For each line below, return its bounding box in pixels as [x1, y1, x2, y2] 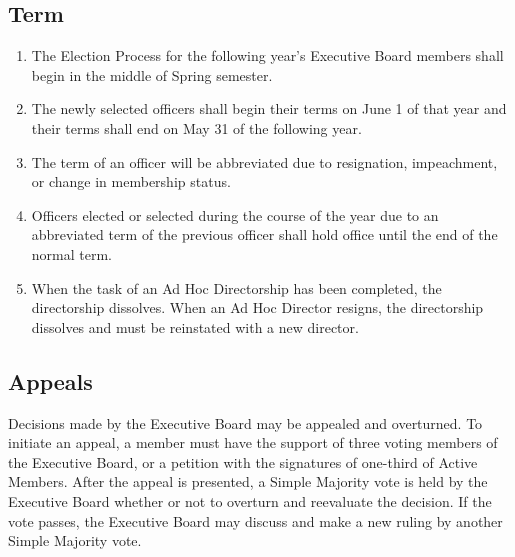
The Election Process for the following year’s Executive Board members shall [31, 45, 504, 66]
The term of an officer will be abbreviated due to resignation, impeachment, [31, 151, 498, 172]
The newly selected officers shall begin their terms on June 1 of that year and [31, 98, 507, 119]
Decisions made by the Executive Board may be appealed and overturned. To [8, 412, 483, 433]
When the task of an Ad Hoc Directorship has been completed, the [31, 277, 442, 298]
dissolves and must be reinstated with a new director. [31, 316, 359, 337]
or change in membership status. [31, 171, 231, 192]
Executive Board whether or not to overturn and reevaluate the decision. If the [8, 490, 492, 511]
